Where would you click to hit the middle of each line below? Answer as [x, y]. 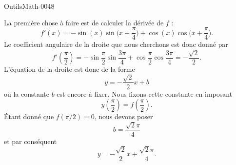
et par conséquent [30, 141]
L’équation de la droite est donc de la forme [69, 69]
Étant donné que [29, 116]
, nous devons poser [124, 116]
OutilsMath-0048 [29, 6]
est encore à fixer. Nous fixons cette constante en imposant [145, 93]
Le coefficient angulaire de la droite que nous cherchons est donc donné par [116, 44]
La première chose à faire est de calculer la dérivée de [84, 22]
